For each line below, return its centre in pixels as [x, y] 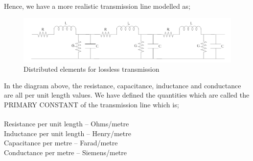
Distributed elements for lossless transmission [92, 69]
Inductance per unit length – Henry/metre [68, 133]
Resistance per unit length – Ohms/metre [67, 124]
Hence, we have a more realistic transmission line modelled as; [97, 6]
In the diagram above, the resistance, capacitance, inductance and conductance [123, 85]
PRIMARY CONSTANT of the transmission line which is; [92, 104]
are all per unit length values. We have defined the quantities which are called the [127, 95]
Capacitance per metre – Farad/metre [61, 143]
